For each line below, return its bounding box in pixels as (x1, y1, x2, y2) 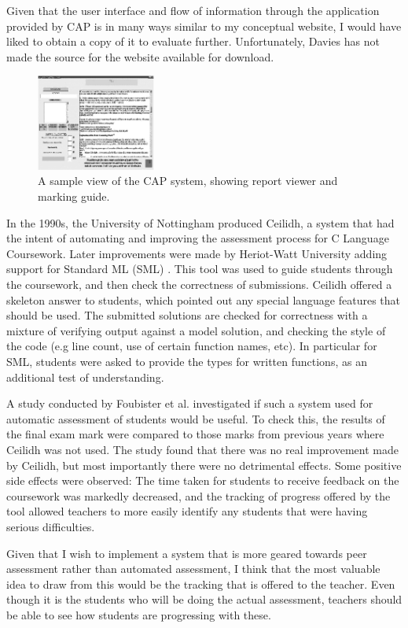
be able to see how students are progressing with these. (6, 606, 271, 622)
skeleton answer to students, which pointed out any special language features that (6, 291, 401, 308)
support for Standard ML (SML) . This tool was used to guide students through (6, 260, 393, 277)
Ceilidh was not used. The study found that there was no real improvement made (6, 441, 399, 457)
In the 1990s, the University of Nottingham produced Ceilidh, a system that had (6, 214, 395, 231)
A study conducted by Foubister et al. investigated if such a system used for (6, 395, 373, 412)
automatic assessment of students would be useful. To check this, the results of (6, 410, 385, 427)
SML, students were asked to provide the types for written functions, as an (6, 353, 367, 369)
